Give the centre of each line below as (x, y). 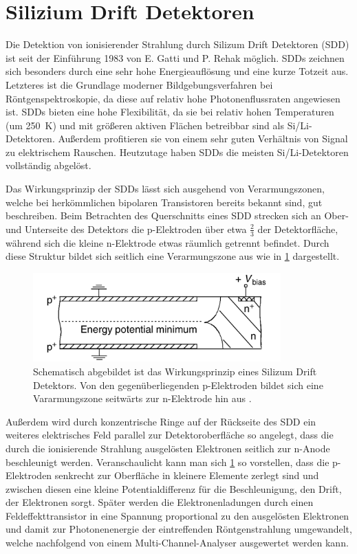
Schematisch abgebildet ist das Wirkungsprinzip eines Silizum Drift (175, 371)
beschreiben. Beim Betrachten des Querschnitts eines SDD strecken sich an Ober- (177, 215)
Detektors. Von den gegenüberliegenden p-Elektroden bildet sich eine (178, 385)
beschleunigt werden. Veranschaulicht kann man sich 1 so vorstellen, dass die (167, 462)
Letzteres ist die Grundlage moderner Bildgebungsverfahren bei (139, 84)
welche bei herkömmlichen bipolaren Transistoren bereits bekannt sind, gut (164, 202)
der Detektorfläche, (298, 229)
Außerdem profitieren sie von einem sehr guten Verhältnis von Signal (203, 138)
